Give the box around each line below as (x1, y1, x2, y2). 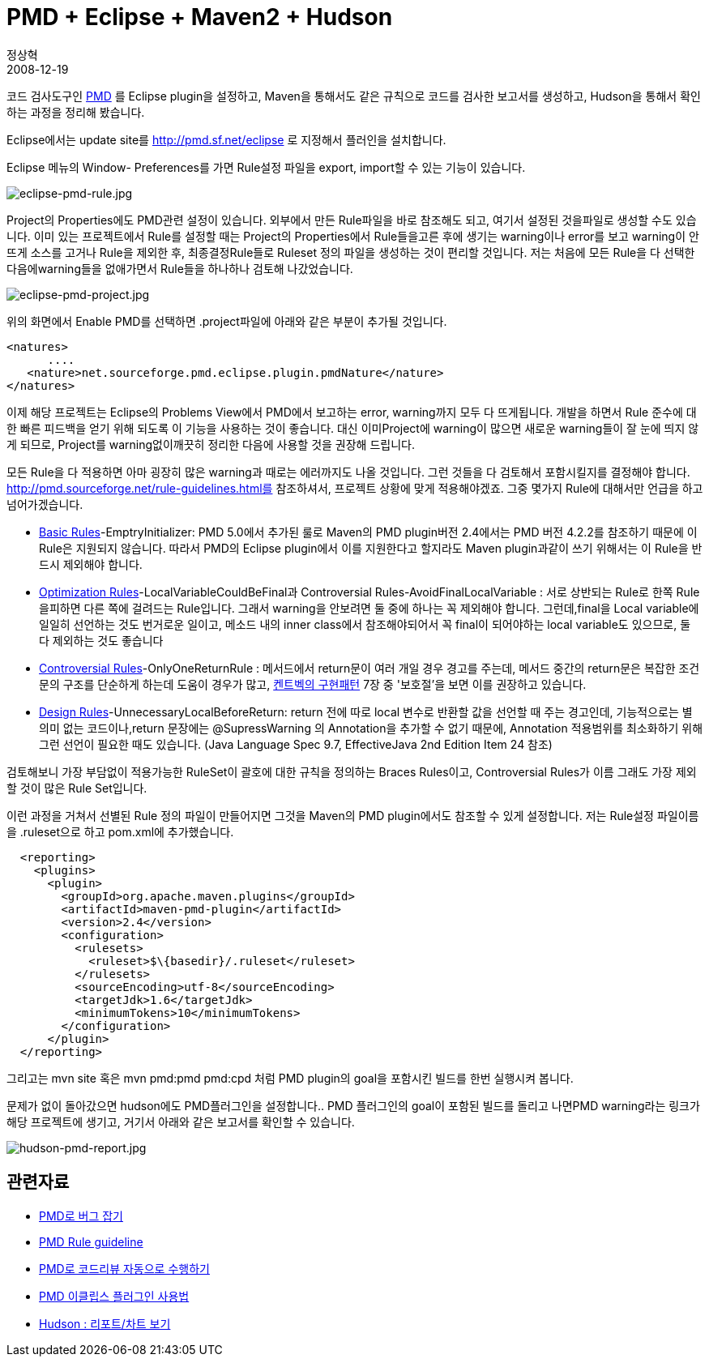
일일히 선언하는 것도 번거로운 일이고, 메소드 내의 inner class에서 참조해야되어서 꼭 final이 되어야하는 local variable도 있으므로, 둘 (39, 617, 691, 631)
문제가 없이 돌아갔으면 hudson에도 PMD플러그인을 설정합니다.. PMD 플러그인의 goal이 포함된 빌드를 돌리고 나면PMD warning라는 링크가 (6, 1098, 700, 1113)
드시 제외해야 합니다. (39, 557, 143, 571)
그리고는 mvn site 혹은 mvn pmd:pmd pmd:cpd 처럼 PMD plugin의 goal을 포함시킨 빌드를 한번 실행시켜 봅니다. (6, 1070, 574, 1085)
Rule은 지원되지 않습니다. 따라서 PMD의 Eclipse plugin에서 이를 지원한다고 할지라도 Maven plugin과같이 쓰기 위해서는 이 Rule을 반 (39, 540, 703, 555)
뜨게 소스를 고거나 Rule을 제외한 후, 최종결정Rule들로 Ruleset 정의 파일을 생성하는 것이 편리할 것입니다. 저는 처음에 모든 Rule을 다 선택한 (6, 245, 695, 259)
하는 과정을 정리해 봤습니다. (6, 105, 145, 119)
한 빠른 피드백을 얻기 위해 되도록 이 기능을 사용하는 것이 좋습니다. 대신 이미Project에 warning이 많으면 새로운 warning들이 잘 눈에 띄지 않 (6, 421, 699, 435)
